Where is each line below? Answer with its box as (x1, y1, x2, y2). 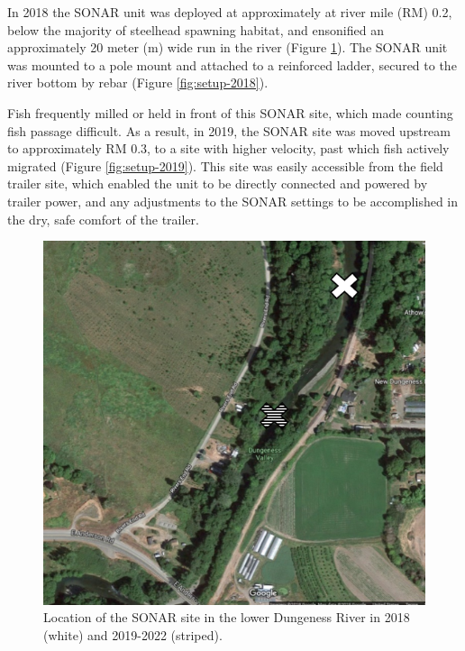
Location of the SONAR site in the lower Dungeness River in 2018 (43, 608, 410, 627)
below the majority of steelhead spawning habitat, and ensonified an (7, 20, 384, 39)
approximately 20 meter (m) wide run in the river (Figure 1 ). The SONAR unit (7, 38, 448, 57)
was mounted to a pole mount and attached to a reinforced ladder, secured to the (7, 55, 457, 74)
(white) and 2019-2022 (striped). (43, 625, 223, 644)
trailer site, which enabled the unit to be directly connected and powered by (7, 174, 428, 193)
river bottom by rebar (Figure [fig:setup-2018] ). (7, 73, 269, 92)
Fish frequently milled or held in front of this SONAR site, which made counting (7, 103, 453, 122)
